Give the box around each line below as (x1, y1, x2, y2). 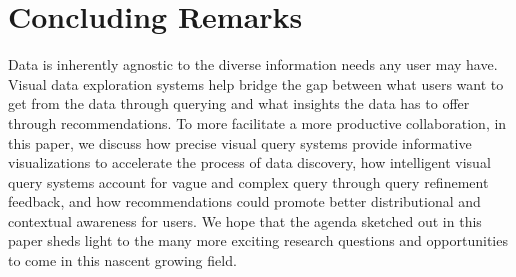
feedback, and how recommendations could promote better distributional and (8, 191, 481, 212)
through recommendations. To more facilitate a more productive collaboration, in (8, 112, 507, 133)
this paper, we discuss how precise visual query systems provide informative (8, 132, 472, 153)
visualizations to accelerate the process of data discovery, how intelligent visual (8, 152, 491, 173)
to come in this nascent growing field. (8, 250, 237, 271)
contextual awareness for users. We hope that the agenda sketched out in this (8, 210, 482, 231)
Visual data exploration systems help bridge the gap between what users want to (8, 73, 504, 94)
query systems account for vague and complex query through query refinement (8, 171, 489, 192)
